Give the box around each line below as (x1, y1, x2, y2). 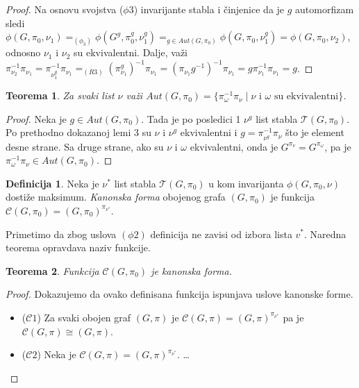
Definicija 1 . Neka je (6, 176, 99, 190)
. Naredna (304, 226, 347, 241)
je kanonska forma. (151, 263, 232, 278)
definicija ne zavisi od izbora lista (150, 226, 292, 241)
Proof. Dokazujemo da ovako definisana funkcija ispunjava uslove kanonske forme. (6, 287, 353, 301)
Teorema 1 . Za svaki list (6, 88, 115, 103)
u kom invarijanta (208, 176, 284, 190)
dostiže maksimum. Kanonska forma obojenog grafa (6, 189, 226, 204)
